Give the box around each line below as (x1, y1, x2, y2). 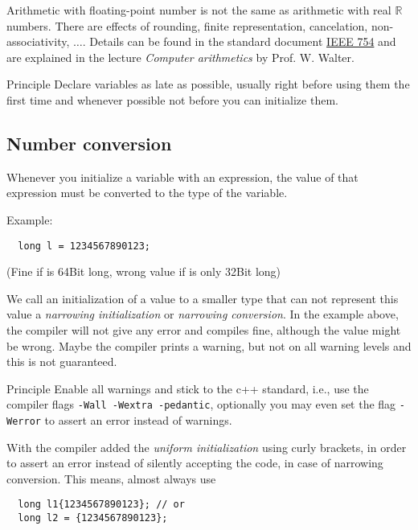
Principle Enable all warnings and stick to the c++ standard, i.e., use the (6, 380, 369, 396)
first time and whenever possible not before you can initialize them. (6, 91, 338, 108)
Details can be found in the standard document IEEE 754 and (89, 33, 396, 50)
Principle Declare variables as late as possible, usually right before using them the (6, 76, 410, 92)
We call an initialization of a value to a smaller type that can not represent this (6, 290, 399, 306)
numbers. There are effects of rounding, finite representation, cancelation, (6, 17, 368, 34)
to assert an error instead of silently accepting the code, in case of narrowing (6, 454, 383, 471)
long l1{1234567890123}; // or (18, 499, 185, 511)
